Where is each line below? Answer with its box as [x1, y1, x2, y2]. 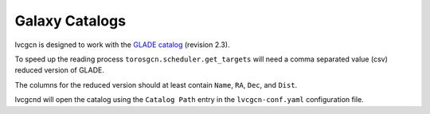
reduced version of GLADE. [14, 65, 105, 75]
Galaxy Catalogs [14, 12, 127, 29]
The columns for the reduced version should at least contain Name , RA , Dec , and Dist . [14, 80, 298, 89]
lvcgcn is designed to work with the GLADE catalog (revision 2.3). [14, 40, 230, 49]
